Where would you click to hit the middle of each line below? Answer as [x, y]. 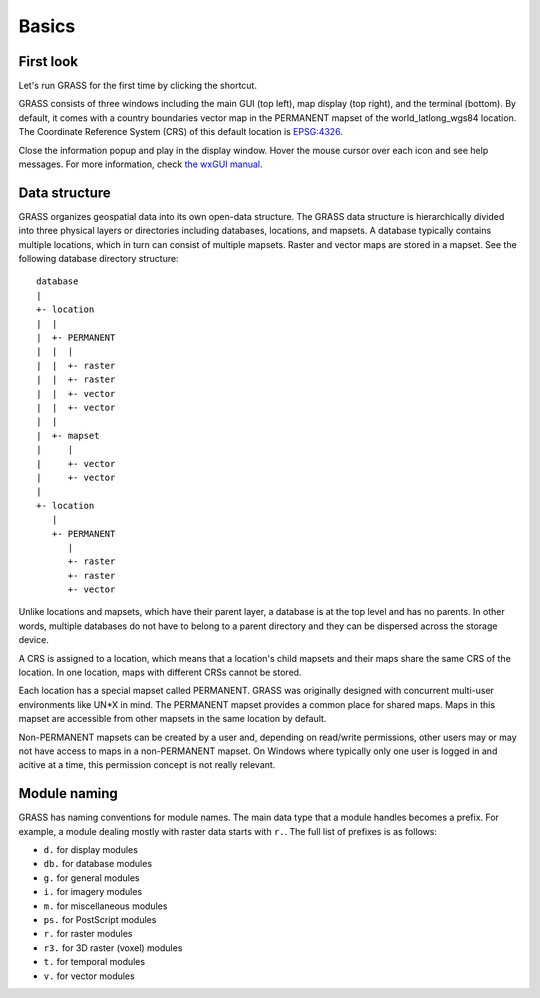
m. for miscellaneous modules [105, 906]
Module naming [68, 793]
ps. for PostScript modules [100, 920]
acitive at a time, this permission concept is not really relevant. [147, 765]
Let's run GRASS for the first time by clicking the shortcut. [137, 86]
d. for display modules [91, 850]
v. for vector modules [89, 976]
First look [48, 61]
